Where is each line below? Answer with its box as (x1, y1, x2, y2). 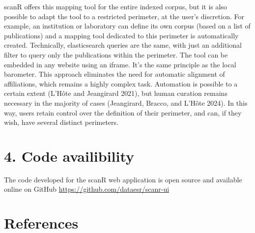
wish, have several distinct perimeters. (4, 117, 118, 127)
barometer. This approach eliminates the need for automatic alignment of (4, 69, 225, 79)
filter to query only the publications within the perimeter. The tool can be (4, 49, 228, 59)
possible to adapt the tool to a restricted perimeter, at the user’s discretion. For (4, 11, 244, 21)
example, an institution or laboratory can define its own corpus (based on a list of (4, 21, 251, 31)
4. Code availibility (4, 146, 135, 166)
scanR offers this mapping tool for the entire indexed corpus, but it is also (4, 1, 227, 11)
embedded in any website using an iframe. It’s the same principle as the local (4, 59, 236, 69)
